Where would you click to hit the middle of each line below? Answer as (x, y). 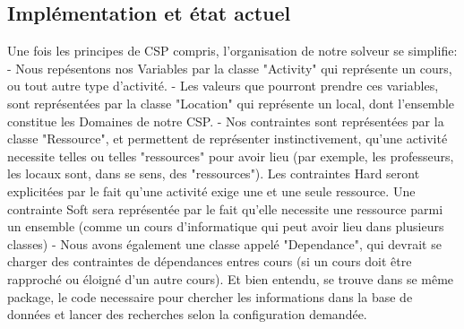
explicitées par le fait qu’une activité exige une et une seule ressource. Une (211, 190)
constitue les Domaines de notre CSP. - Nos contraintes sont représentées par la (226, 121)
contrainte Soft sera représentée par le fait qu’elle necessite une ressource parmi (225, 208)
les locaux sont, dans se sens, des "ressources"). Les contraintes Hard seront (214, 173)
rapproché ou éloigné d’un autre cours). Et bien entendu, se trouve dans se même (231, 278)
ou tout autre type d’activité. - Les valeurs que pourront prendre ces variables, (223, 86)
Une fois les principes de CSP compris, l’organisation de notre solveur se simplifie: (232, 51)
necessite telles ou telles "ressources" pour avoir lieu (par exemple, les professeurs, (231, 156)
